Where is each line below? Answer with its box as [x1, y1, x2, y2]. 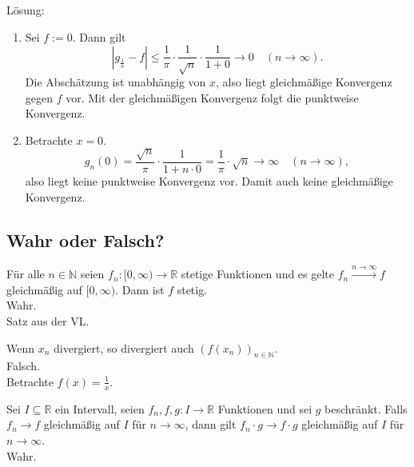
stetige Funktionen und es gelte [181, 265, 335, 282]
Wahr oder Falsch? [6, 227, 165, 252]
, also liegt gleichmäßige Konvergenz [216, 74, 392, 90]
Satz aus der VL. [6, 312, 90, 329]
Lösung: [6, 2, 45, 18]
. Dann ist [115, 281, 165, 297]
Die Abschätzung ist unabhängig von [25, 74, 206, 90]
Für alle [6, 265, 45, 282]
